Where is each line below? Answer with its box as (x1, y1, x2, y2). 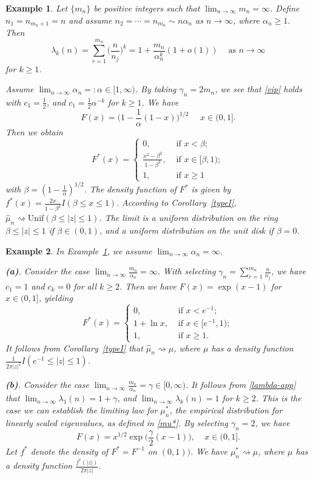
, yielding (38, 291, 73, 304)
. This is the (255, 392, 301, 404)
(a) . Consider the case (5, 265, 90, 277)
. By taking (135, 83, 177, 95)
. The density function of (84, 183, 177, 195)
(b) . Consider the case (5, 378, 89, 391)
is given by (191, 183, 231, 195)
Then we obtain (5, 125, 63, 138)
